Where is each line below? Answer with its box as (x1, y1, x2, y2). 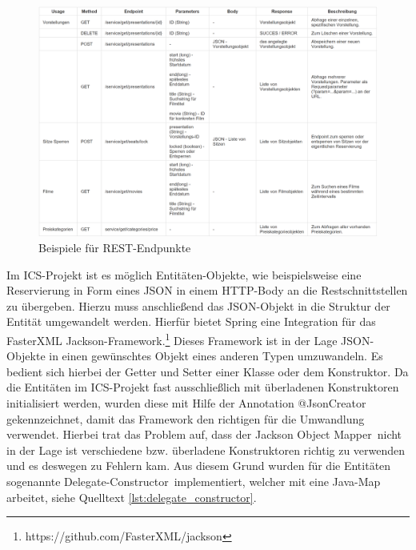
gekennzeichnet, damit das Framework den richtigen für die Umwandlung (6, 410, 365, 427)
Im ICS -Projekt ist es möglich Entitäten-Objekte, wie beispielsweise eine (6, 266, 362, 283)
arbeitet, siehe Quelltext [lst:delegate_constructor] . (6, 488, 257, 505)
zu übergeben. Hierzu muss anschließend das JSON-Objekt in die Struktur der (6, 297, 390, 314)
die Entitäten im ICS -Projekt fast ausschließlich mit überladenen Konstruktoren (6, 379, 399, 395)
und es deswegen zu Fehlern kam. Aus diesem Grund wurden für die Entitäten (6, 457, 391, 474)
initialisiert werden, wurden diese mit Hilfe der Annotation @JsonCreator (6, 394, 366, 411)
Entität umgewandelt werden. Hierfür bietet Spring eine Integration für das (6, 313, 376, 330)
